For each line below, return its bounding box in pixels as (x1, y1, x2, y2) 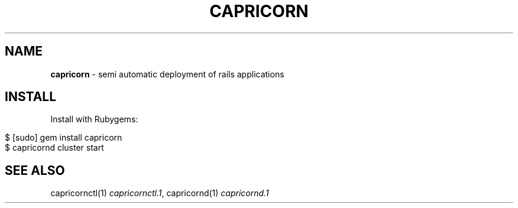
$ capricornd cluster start (5, 142, 104, 153)
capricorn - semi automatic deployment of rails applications (50, 69, 284, 79)
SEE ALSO (5, 162, 65, 178)
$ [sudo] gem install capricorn (5, 132, 122, 143)
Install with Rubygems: (50, 114, 138, 125)
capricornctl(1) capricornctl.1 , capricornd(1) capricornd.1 (50, 188, 269, 199)
